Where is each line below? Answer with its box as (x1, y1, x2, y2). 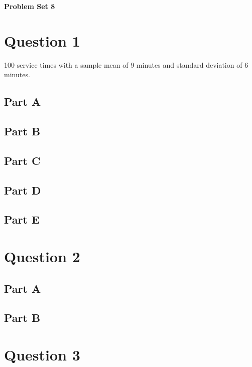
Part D (4, 182, 41, 198)
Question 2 (4, 246, 80, 266)
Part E (4, 212, 40, 227)
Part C (4, 152, 41, 168)
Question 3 (4, 344, 80, 364)
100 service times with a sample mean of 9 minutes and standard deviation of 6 (4, 59, 248, 70)
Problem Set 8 (4, 1, 55, 11)
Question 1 (4, 30, 80, 51)
